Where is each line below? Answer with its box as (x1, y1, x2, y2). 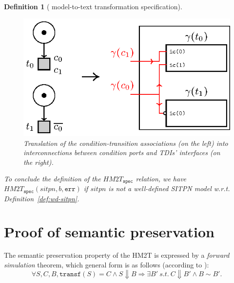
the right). (23, 157, 54, 167)
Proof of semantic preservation (4, 222, 214, 242)
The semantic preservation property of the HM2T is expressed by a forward (4, 250, 230, 260)
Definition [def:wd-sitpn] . (4, 193, 79, 203)
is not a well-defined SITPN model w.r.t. (108, 183, 230, 194)
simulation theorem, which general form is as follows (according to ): (4, 259, 209, 269)
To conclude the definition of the (4, 173, 101, 183)
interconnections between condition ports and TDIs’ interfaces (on (23, 147, 220, 158)
